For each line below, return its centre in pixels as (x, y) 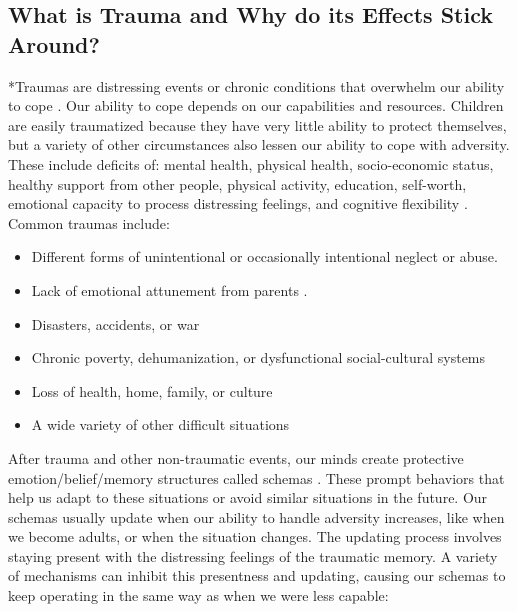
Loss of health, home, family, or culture (152, 390)
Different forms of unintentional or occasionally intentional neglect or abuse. (264, 256)
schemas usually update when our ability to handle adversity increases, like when (256, 516)
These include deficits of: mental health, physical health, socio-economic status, (251, 163)
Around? (54, 43)
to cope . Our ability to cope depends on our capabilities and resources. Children (256, 105)
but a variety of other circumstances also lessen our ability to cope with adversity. (259, 144)
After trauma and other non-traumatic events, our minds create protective (236, 457)
